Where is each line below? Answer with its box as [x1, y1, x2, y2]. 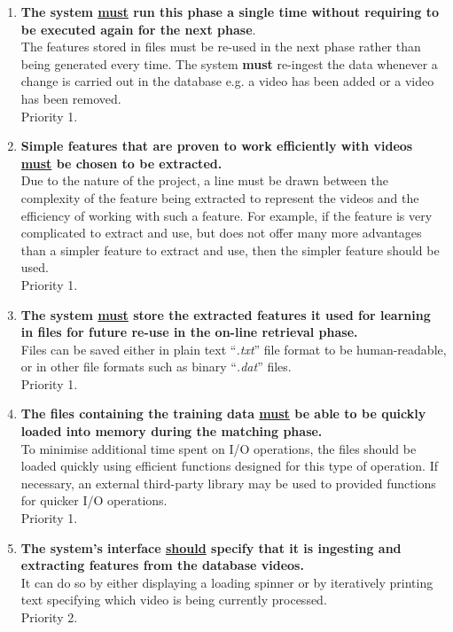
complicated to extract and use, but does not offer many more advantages [20, 223, 422, 242]
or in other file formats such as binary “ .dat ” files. [20, 357, 292, 376]
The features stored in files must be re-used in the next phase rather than [20, 37, 421, 56]
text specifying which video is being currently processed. [20, 590, 327, 609]
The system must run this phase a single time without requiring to [20, 3, 439, 20]
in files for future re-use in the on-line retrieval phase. [20, 323, 358, 341]
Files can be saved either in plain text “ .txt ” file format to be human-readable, [20, 339, 447, 358]
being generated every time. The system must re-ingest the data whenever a [20, 54, 438, 73]
